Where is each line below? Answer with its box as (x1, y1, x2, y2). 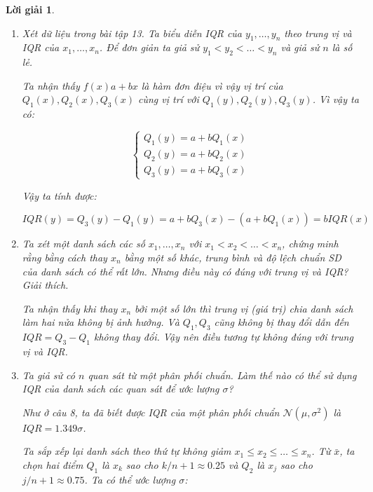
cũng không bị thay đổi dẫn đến (214, 315, 349, 329)
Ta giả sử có (22, 367, 75, 382)
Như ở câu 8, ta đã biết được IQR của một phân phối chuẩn (22, 404, 280, 419)
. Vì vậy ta (312, 92, 359, 107)
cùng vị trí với (138, 92, 199, 107)
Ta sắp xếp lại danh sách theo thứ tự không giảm (22, 444, 231, 458)
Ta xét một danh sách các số (22, 236, 145, 251)
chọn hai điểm (22, 457, 83, 472)
